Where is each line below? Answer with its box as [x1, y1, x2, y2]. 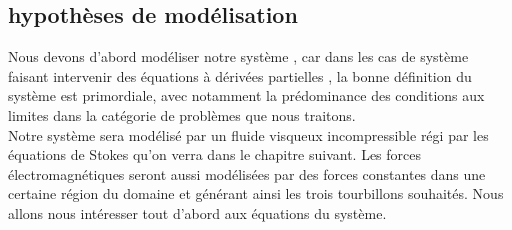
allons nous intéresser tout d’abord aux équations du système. [8, 202, 387, 223]
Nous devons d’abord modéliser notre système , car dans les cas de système [8, 46, 469, 67]
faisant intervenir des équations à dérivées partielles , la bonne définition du [8, 65, 472, 86]
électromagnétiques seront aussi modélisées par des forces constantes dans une [8, 163, 486, 184]
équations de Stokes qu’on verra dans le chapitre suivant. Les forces [8, 144, 422, 165]
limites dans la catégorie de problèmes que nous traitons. [8, 104, 356, 125]
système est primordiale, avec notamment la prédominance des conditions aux [8, 85, 485, 106]
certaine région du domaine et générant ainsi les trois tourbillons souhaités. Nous [8, 183, 504, 204]
